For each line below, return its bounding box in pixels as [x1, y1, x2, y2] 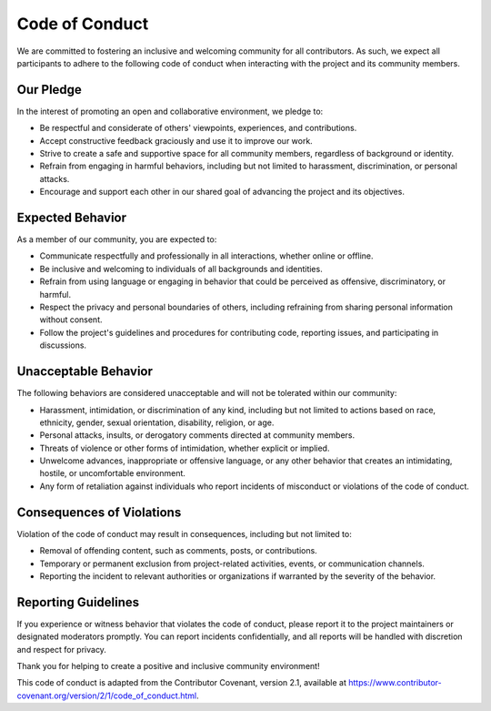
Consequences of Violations [16, 504, 182, 520]
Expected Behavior [16, 210, 127, 225]
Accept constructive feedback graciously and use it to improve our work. [39, 135, 313, 146]
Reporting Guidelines [16, 594, 140, 610]
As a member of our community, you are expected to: [16, 234, 217, 245]
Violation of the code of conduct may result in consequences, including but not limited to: [16, 528, 352, 539]
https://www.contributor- [348, 677, 442, 688]
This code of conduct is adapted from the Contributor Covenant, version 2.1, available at [16, 677, 347, 688]
